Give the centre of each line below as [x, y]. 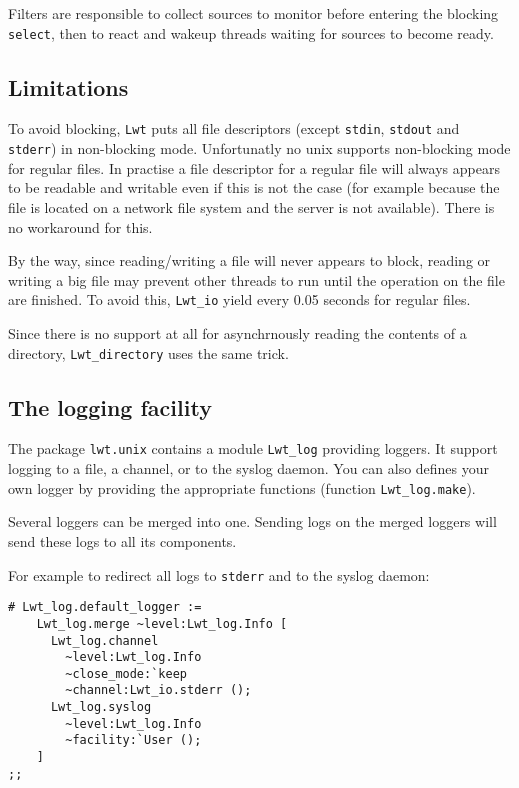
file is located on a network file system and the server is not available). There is [251, 206]
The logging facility [110, 406]
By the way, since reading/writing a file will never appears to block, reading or [249, 260]
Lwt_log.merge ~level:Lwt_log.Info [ [162, 623]
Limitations [68, 86]
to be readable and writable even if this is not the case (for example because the [254, 187]
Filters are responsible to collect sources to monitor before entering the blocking [253, 13]
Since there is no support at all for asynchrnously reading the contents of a [237, 332]
